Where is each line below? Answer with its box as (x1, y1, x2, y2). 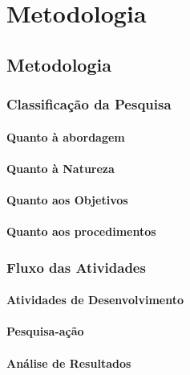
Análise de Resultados (6, 354, 131, 371)
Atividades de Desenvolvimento (6, 291, 184, 308)
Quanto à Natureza (6, 159, 115, 176)
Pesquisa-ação (6, 323, 84, 340)
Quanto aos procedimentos (6, 223, 156, 240)
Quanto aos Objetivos (6, 191, 128, 208)
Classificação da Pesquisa (6, 94, 172, 114)
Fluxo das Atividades (6, 257, 146, 277)
